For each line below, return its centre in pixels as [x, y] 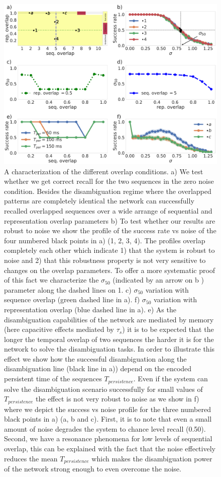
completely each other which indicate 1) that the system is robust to [109, 250]
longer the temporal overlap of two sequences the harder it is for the [109, 339]
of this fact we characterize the [51, 280]
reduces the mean [31, 458]
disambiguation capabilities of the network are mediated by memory [109, 319]
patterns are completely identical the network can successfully [99, 201]
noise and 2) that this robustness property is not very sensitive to [105, 260]
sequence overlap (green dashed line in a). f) [72, 299]
